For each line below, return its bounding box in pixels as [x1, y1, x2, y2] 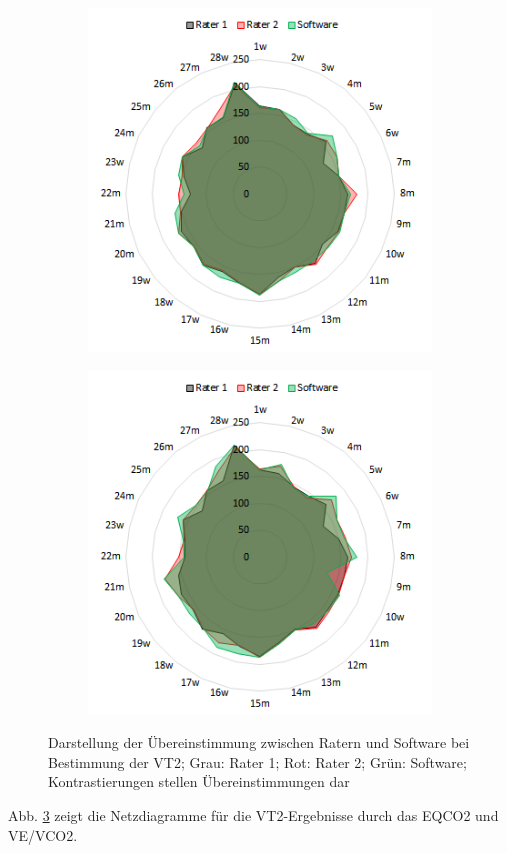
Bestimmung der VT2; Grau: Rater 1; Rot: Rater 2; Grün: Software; [48, 751, 467, 772]
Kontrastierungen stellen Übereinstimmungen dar [48, 771, 350, 792]
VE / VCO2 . [8, 824, 78, 845]
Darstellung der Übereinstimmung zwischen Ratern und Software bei [48, 732, 470, 753]
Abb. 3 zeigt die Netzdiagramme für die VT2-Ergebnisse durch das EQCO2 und [8, 804, 499, 825]
